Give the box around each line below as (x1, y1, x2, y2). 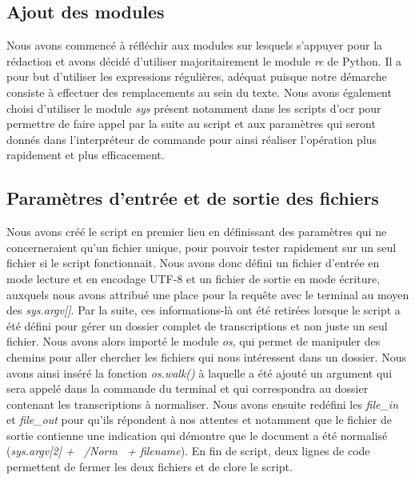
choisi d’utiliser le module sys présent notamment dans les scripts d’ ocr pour (6, 99, 381, 116)
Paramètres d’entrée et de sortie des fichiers (6, 186, 379, 210)
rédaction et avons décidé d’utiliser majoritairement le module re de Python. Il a (6, 52, 401, 69)
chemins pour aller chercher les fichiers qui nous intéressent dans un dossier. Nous (6, 348, 406, 365)
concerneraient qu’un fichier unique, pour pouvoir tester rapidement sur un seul (6, 238, 397, 255)
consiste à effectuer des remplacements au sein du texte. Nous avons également (6, 83, 392, 100)
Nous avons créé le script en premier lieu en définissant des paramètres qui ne (6, 223, 387, 240)
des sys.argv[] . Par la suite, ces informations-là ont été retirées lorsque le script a (6, 302, 401, 318)
